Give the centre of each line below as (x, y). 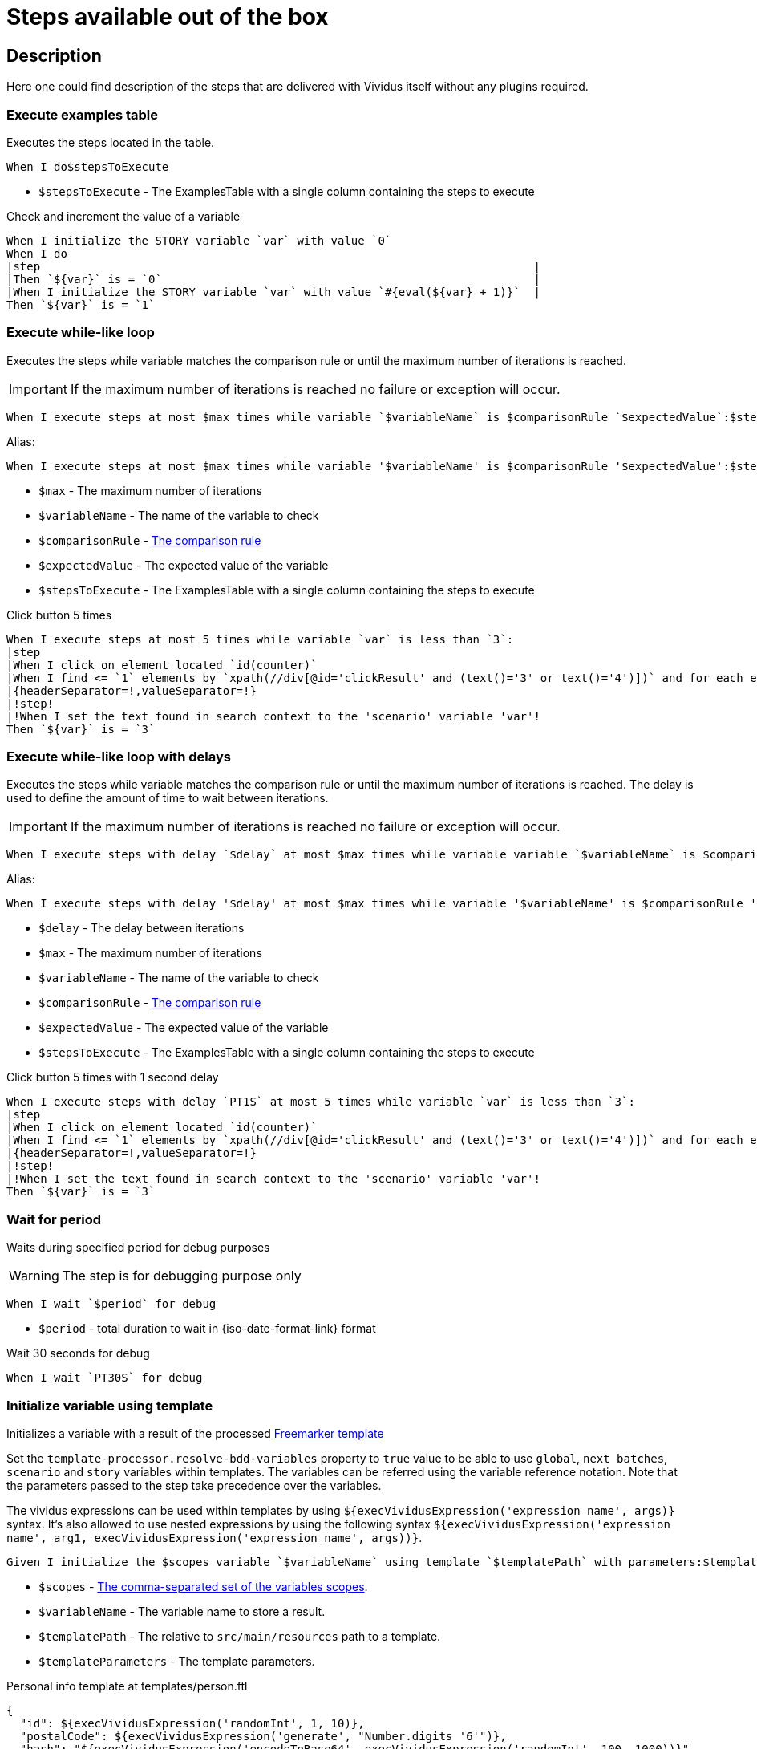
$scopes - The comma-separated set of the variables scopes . (203, 1586)
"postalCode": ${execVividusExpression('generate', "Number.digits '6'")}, (263, 1736)
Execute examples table (82, 114)
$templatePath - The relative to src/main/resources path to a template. (240, 1636)
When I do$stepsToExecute (88, 166)
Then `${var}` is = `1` (81, 304)
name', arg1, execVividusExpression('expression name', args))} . (215, 1537)
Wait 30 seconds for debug (78, 1353)
